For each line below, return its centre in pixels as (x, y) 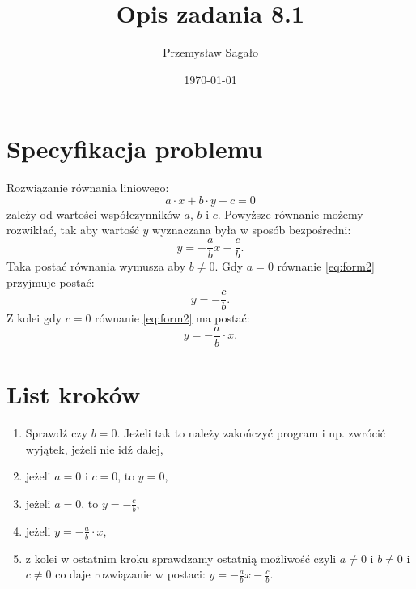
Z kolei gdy (34, 318)
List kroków (74, 394)
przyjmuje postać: (51, 282)
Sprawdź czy (57, 433)
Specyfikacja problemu (135, 149)
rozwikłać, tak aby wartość (73, 230)
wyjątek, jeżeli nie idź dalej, (94, 448)
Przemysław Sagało (210, 52)
